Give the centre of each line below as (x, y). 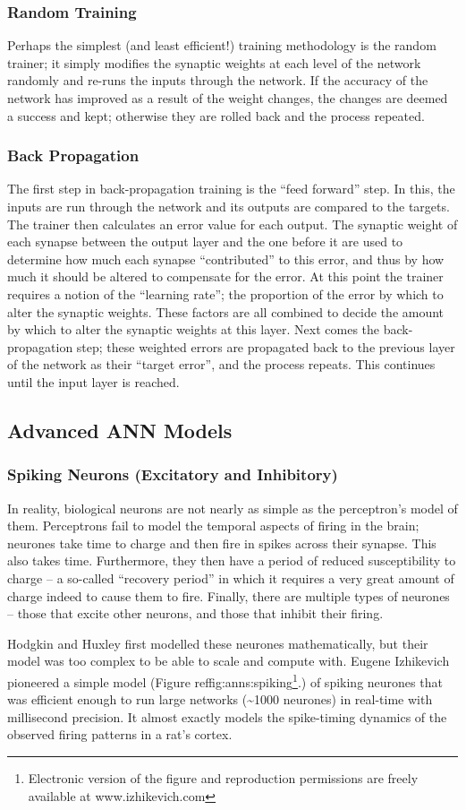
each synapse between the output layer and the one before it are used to (205, 241)
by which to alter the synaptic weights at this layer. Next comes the (194, 329)
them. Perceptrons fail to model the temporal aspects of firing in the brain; (213, 526)
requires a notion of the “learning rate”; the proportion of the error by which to (225, 293)
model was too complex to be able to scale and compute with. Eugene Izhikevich (229, 661)
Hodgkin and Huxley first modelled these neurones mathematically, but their (218, 643)
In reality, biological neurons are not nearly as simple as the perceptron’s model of (233, 508)
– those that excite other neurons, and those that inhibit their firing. (195, 613)
